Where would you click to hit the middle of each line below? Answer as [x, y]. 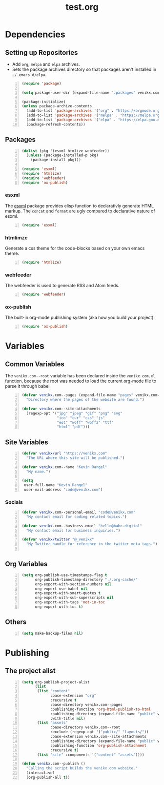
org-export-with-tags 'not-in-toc [70, 602]
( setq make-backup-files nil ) [52, 633]
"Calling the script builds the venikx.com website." [82, 768]
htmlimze [16, 237]
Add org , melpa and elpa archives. [46, 64]
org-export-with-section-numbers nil [73, 584]
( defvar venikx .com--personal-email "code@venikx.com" [79, 512]
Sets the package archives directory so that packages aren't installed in [84, 69]
